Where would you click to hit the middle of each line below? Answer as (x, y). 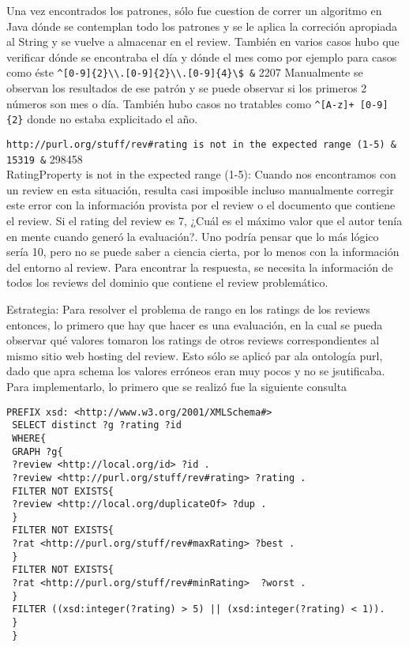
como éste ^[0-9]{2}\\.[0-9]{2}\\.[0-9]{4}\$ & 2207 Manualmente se (185, 72)
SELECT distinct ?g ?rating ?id (97, 425)
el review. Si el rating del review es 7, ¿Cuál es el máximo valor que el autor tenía (204, 221)
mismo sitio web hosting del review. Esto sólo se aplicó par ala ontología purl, (195, 355)
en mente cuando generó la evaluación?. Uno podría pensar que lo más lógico (193, 236)
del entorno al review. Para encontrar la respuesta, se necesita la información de (200, 267)
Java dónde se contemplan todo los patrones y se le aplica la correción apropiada (202, 26)
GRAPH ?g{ (38, 451)
